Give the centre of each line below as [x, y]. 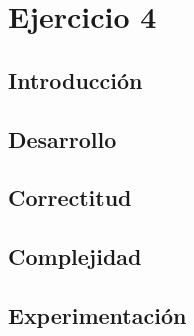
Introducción [75, 79]
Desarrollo [62, 138]
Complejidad [75, 256]
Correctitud [70, 197]
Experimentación [97, 314]
